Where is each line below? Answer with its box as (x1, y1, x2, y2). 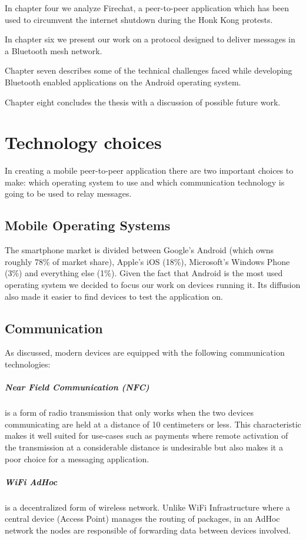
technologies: (5, 358, 51, 370)
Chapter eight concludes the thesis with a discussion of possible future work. (5, 95, 281, 108)
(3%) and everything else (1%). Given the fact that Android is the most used (5, 267, 283, 279)
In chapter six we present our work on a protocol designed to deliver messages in (5, 33, 295, 45)
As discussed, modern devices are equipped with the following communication (5, 346, 285, 359)
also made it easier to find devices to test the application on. (5, 290, 223, 302)
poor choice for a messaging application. (5, 452, 149, 465)
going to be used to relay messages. (5, 187, 132, 200)
